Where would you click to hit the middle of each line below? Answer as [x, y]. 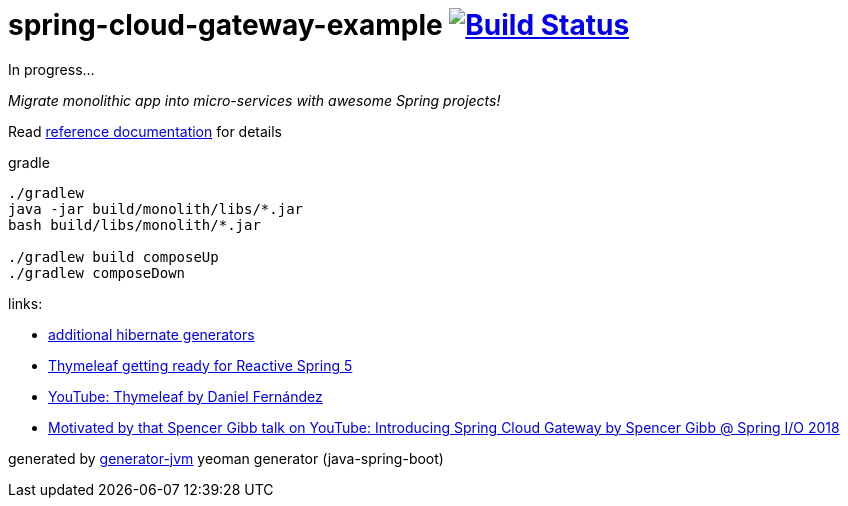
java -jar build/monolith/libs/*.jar [156, 208]
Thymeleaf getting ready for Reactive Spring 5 [200, 365]
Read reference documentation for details [145, 131]
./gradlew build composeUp [113, 256]
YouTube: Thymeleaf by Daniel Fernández [185, 396]
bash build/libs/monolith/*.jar [134, 224]
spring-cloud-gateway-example [225, 25]
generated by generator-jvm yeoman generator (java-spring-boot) [226, 458]
